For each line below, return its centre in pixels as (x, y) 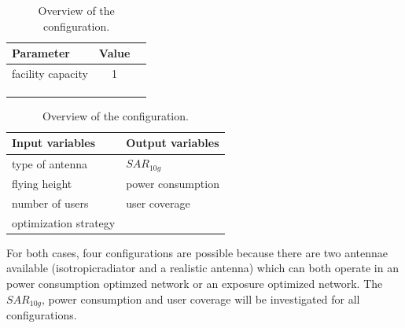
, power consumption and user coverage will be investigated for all (201, 299)
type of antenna (50, 163)
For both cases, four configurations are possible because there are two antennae (197, 252)
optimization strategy (64, 222)
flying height (42, 184)
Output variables (173, 143)
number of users (50, 203)
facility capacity (50, 74)
